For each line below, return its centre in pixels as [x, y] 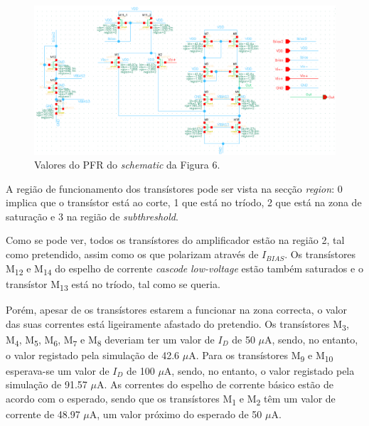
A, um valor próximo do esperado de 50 [176, 414]
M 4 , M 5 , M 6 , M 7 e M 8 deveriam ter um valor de [110, 340]
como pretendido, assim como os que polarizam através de [132, 254]
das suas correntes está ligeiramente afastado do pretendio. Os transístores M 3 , [177, 324]
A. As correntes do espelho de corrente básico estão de [215, 384]
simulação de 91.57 [47, 384]
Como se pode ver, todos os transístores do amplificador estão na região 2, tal [175, 240]
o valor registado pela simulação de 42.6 [93, 355]
